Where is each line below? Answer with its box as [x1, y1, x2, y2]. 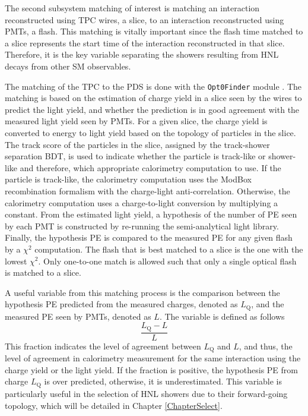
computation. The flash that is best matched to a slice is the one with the [34, 242, 303, 255]
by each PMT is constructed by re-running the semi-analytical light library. [5, 219, 279, 232]
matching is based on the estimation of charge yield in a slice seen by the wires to [5, 92, 302, 104]
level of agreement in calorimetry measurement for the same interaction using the [5, 352, 301, 364]
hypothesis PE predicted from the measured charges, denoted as [5, 298, 238, 310]
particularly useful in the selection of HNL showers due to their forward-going [5, 387, 288, 399]
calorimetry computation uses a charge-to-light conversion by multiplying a [5, 196, 278, 209]
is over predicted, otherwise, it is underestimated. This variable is [44, 375, 282, 387]
